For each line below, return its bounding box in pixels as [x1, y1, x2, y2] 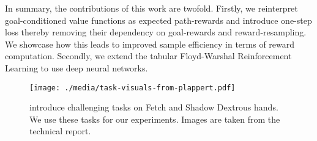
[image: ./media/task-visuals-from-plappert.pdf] [29, 83, 236, 92]
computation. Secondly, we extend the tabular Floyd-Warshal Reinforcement [5, 49, 292, 62]
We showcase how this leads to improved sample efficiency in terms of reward [5, 37, 295, 50]
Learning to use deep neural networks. [5, 61, 148, 74]
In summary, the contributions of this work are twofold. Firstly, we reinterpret [5, 2, 298, 14]
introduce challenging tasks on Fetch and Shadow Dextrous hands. [29, 101, 278, 114]
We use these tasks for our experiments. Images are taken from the [29, 112, 280, 125]
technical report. [29, 125, 91, 137]
